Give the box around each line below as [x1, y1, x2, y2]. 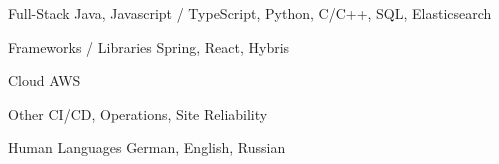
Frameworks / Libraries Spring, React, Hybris [8, 36, 290, 57]
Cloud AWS [8, 70, 81, 91]
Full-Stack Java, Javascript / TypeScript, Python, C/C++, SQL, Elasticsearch [8, 3, 492, 23]
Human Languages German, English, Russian [8, 137, 286, 158]
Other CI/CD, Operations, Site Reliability [8, 103, 268, 124]
